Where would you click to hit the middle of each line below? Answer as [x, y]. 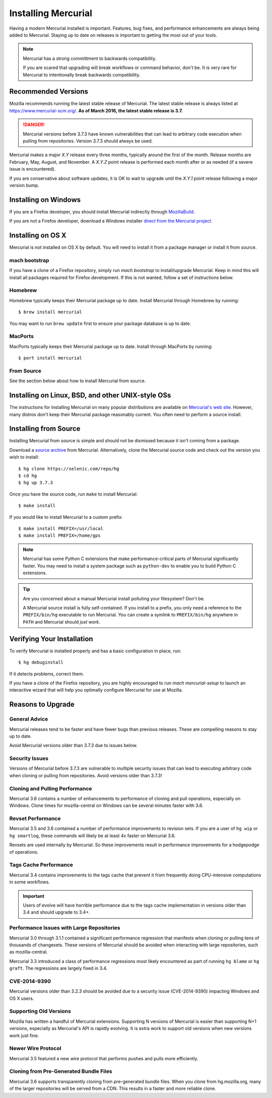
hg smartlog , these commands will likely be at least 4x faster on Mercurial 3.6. [92, 836]
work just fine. [24, 1036]
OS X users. [22, 998]
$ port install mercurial [50, 358]
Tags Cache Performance [41, 865]
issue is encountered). [32, 169]
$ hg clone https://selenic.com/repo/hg [69, 469]
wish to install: [24, 457]
